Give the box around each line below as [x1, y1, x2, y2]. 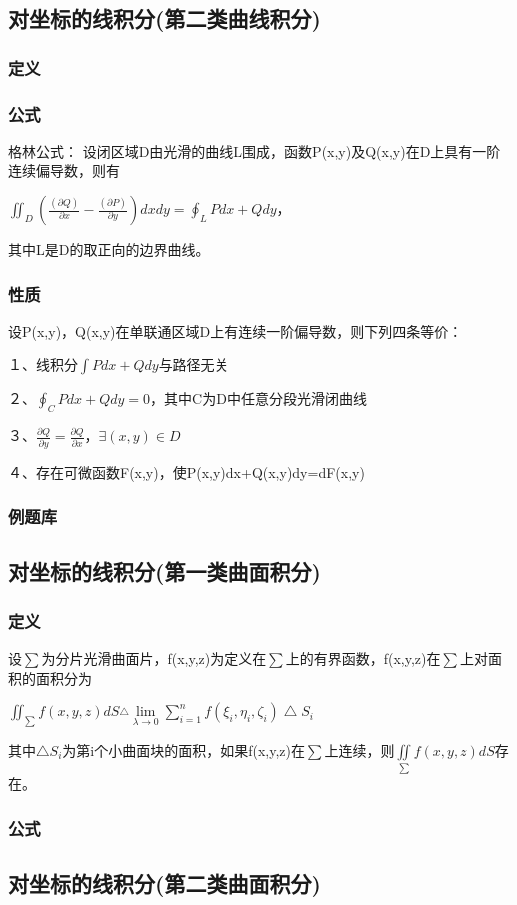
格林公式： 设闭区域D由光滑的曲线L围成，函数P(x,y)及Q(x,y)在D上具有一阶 [8, 140, 501, 161]
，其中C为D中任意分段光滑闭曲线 [150, 388, 367, 409]
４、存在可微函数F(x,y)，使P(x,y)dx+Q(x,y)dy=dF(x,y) [8, 461, 365, 482]
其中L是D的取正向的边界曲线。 [8, 239, 210, 260]
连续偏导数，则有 [8, 160, 120, 181]
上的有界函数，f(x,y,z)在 [285, 647, 441, 668]
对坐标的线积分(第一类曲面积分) [8, 556, 321, 587]
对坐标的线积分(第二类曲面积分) [8, 868, 321, 899]
